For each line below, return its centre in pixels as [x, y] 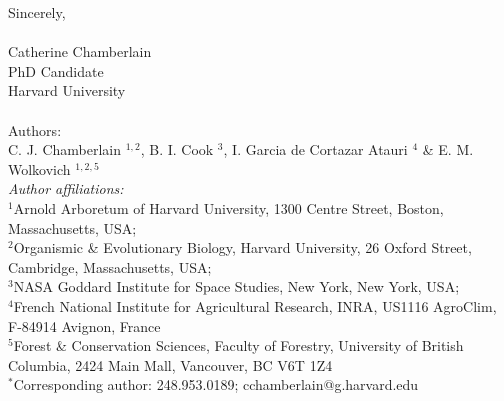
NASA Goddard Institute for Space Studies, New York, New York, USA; [236, 286]
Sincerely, [37, 12]
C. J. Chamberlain [65, 149]
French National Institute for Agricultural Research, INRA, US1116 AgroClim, [255, 305]
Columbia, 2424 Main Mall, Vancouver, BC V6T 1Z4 [170, 364]
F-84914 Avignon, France [84, 325]
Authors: [35, 129]
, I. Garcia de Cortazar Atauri [315, 149]
